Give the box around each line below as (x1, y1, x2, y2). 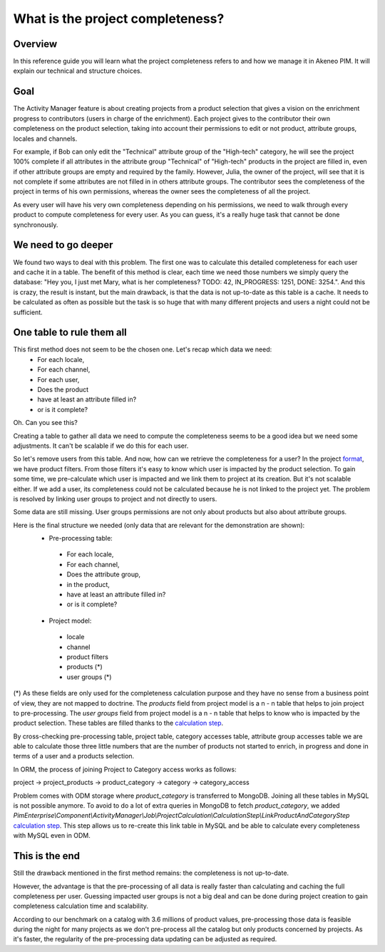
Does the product (37, 385, 89, 394)
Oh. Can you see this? (13, 419, 78, 427)
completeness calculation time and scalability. (13, 902, 149, 911)
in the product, (66, 580, 111, 588)
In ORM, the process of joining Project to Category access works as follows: (13, 765, 237, 773)
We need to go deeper (13, 239, 113, 251)
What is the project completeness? (13, 11, 225, 26)
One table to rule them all (13, 326, 128, 339)
